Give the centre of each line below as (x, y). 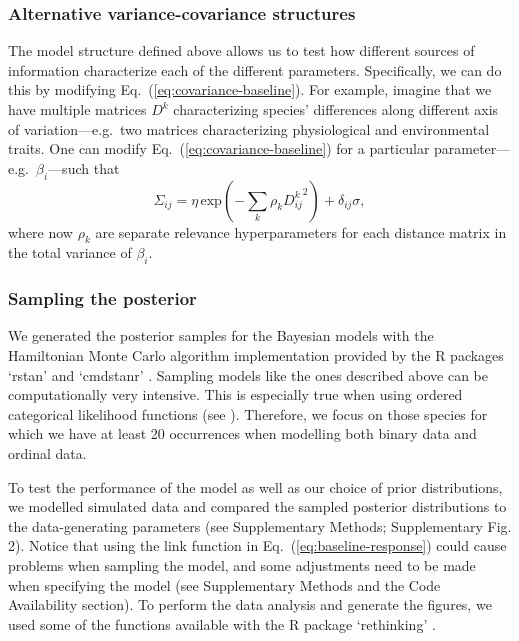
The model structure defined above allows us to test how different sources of (241, 50)
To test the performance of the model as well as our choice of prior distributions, (255, 486)
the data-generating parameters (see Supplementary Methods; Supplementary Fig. (260, 525)
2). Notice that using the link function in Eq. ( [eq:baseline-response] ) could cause (257, 545)
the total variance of (70, 252)
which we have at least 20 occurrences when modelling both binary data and (242, 433)
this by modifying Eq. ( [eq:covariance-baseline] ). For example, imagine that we (250, 89)
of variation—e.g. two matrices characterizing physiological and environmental (249, 128)
